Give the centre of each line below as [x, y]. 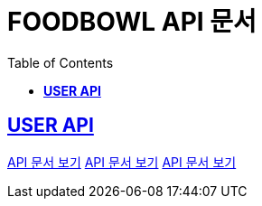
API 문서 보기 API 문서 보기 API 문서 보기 [122, 162]
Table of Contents [61, 62]
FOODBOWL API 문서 [132, 22]
